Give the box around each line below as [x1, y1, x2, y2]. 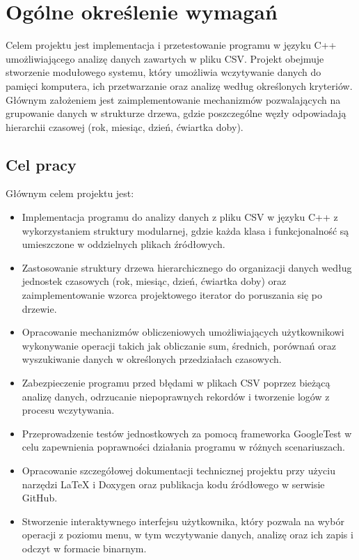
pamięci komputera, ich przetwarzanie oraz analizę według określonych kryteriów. [6, 78, 353, 93]
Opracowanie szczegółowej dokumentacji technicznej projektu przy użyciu [22, 462, 335, 477]
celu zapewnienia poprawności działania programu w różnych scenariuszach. [22, 440, 345, 454]
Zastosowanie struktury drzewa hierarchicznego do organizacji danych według [22, 260, 352, 274]
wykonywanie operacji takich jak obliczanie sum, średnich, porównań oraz [22, 338, 336, 352]
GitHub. [22, 490, 58, 505]
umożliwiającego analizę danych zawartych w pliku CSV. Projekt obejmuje [6, 51, 324, 65]
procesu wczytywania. [22, 403, 115, 417]
